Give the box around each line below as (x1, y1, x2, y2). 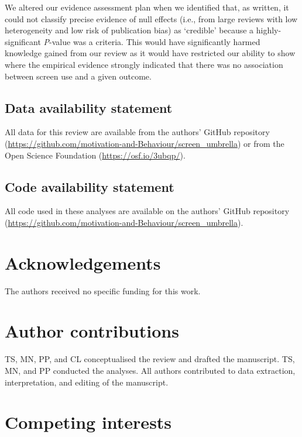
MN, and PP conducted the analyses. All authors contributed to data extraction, (5, 364, 296, 376)
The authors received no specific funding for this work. (5, 284, 201, 297)
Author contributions (5, 319, 179, 343)
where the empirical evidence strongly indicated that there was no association (5, 58, 283, 70)
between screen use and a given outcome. (5, 70, 152, 82)
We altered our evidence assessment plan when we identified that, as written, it (5, 1, 289, 13)
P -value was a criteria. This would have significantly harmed (43, 35, 260, 47)
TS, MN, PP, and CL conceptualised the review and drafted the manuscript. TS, (5, 353, 295, 365)
